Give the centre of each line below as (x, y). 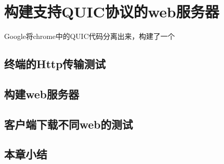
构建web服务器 (42, 94)
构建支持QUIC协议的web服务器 (112, 12)
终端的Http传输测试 (55, 64)
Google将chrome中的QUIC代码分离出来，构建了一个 (90, 36)
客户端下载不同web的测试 (69, 124)
